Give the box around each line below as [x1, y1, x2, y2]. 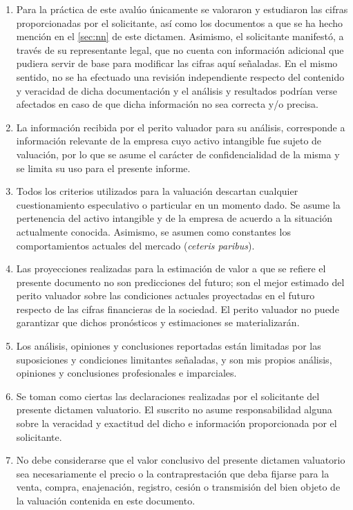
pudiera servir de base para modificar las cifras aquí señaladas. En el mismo [16, 56, 338, 70]
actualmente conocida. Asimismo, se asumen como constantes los [16, 224, 291, 238]
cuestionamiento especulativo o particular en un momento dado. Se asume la [16, 197, 341, 211]
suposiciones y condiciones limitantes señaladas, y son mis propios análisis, [16, 352, 332, 366]
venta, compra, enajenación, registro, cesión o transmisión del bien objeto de [16, 480, 341, 494]
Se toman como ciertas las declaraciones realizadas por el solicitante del [16, 388, 320, 403]
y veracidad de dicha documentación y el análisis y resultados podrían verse [16, 83, 337, 97]
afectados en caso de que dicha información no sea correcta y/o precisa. [16, 97, 318, 111]
